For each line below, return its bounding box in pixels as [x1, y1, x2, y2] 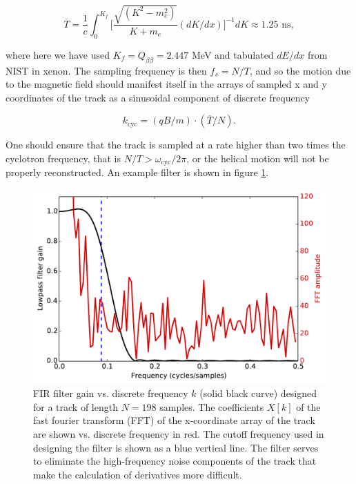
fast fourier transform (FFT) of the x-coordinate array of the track [33, 413, 315, 427]
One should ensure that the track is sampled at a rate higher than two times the [6, 137, 346, 152]
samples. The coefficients [159, 399, 264, 414]
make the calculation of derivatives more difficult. [33, 467, 242, 481]
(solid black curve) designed [199, 386, 317, 400]
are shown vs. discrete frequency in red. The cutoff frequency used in [33, 426, 324, 441]
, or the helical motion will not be [186, 151, 329, 165]
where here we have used [6, 47, 110, 61]
